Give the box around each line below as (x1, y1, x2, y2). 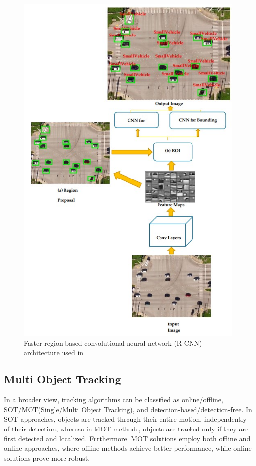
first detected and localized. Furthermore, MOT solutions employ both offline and (4, 433, 251, 443)
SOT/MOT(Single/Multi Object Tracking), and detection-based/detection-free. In (4, 404, 252, 414)
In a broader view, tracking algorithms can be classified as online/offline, (4, 394, 223, 405)
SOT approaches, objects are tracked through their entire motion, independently (4, 414, 247, 424)
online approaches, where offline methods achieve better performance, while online (4, 443, 252, 453)
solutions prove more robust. (4, 452, 90, 463)
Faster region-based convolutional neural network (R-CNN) (24, 337, 202, 348)
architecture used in (24, 347, 84, 358)
